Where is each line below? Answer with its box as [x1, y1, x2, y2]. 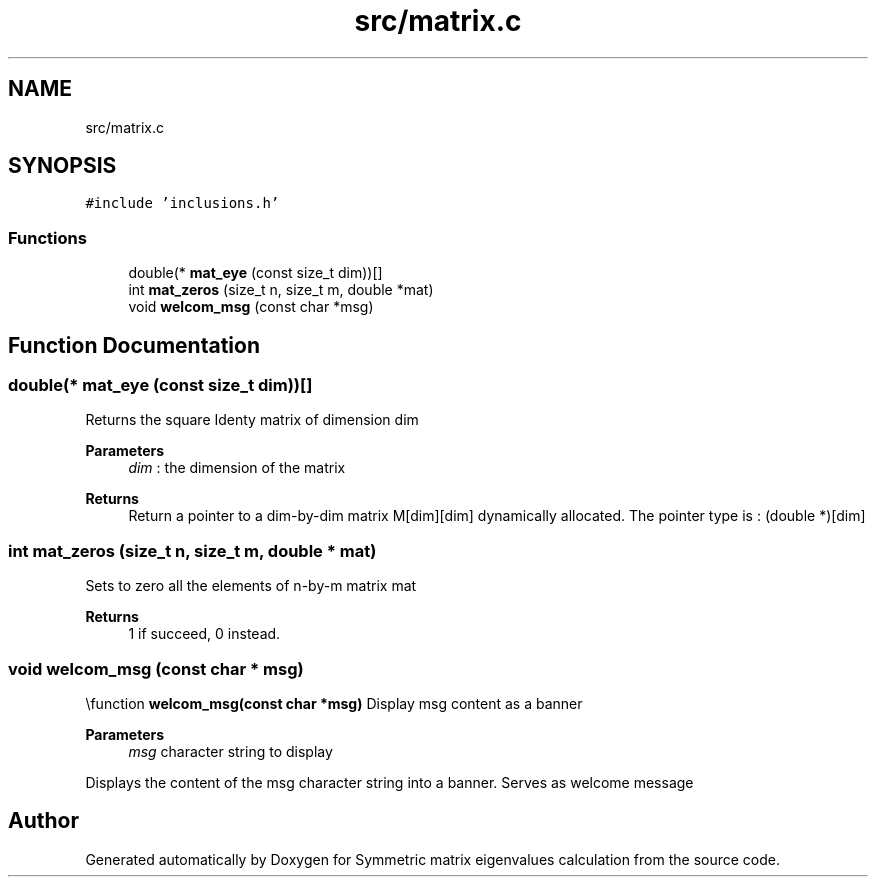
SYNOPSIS [8, 153, 117, 179]
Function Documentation [8, 332, 260, 358]
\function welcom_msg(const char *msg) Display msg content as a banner [85, 694, 583, 712]
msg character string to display [128, 742, 333, 760]
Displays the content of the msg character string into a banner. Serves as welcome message [85, 773, 694, 791]
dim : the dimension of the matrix [128, 459, 346, 477]
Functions [8, 227, 87, 248]
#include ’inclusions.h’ [85, 195, 280, 212]
